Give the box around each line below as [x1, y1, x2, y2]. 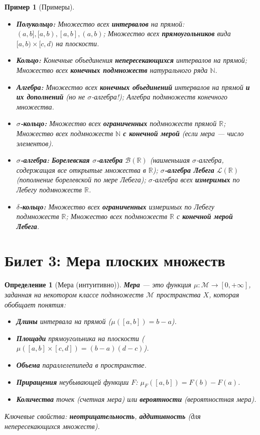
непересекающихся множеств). [5, 420, 100, 431]
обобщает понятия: [5, 299, 66, 309]
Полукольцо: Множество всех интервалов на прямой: [16, 18, 185, 29]
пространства [157, 289, 201, 299]
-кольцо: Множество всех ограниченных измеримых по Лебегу [20, 201, 214, 211]
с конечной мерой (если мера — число [123, 128, 244, 138]
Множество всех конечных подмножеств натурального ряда [16, 64, 208, 75]
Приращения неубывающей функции [16, 376, 129, 387]
